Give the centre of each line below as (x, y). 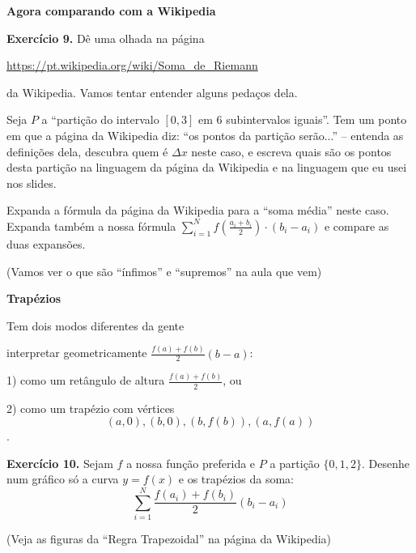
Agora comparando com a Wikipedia (111, 11)
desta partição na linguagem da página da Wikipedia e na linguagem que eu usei (207, 167)
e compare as (357, 225)
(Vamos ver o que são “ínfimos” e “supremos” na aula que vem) (164, 271)
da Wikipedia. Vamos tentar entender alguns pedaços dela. (152, 92)
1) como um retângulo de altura (86, 380)
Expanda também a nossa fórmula (91, 225)
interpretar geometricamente (77, 353)
